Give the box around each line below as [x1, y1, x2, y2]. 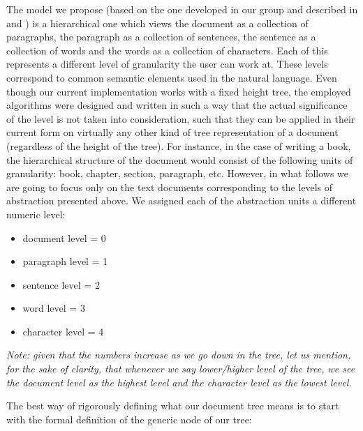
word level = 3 [22, 301, 85, 315]
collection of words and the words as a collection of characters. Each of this [6, 43, 328, 57]
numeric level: [6, 206, 66, 221]
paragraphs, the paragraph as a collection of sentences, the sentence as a [6, 29, 316, 44]
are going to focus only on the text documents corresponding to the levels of [6, 179, 333, 194]
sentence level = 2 [22, 277, 100, 292]
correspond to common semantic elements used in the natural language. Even [6, 70, 337, 84]
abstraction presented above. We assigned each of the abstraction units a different [6, 193, 357, 208]
